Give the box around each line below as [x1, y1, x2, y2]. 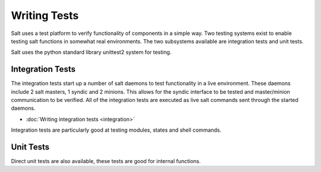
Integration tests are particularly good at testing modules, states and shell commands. [11, 126, 222, 133]
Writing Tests [11, 9, 79, 22]
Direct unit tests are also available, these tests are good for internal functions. [11, 158, 202, 165]
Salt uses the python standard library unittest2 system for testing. [11, 49, 172, 56]
